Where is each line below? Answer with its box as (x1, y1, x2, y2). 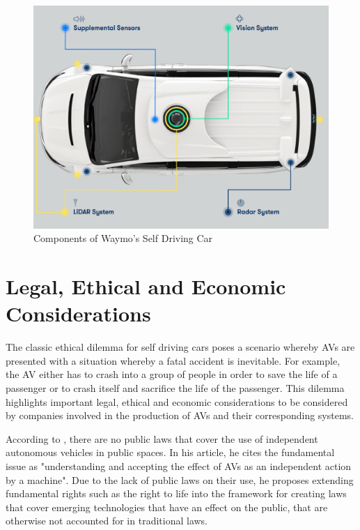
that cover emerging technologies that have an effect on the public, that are (6, 499, 328, 514)
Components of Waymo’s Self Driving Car (33, 231, 213, 245)
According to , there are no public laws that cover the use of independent (6, 431, 318, 446)
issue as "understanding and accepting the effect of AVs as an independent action (6, 458, 352, 473)
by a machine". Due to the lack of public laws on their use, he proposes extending (6, 472, 354, 487)
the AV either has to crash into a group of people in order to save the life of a (6, 367, 338, 381)
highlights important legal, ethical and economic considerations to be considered (6, 394, 348, 409)
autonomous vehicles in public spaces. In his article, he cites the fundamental (6, 445, 335, 460)
